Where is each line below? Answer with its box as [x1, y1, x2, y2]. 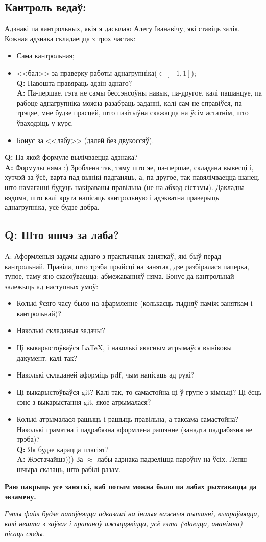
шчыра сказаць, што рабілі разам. [16, 464, 121, 474]
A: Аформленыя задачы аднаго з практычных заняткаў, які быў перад [5, 250, 222, 261]
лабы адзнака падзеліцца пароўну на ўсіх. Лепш [97, 454, 247, 464]
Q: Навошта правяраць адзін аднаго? [16, 77, 132, 88]
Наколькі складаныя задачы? [16, 325, 105, 336]
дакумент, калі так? [16, 352, 78, 363]
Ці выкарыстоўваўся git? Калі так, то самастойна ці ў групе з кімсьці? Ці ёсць [16, 386, 262, 397]
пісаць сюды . [5, 528, 45, 538]
